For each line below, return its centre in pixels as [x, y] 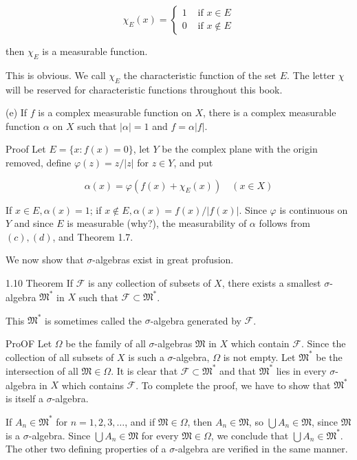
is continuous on [314, 209]
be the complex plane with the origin [240, 149]
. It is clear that [144, 370]
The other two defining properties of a [86, 449]
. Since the [323, 343]
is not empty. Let [259, 357]
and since [34, 223]
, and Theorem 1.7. [93, 236]
